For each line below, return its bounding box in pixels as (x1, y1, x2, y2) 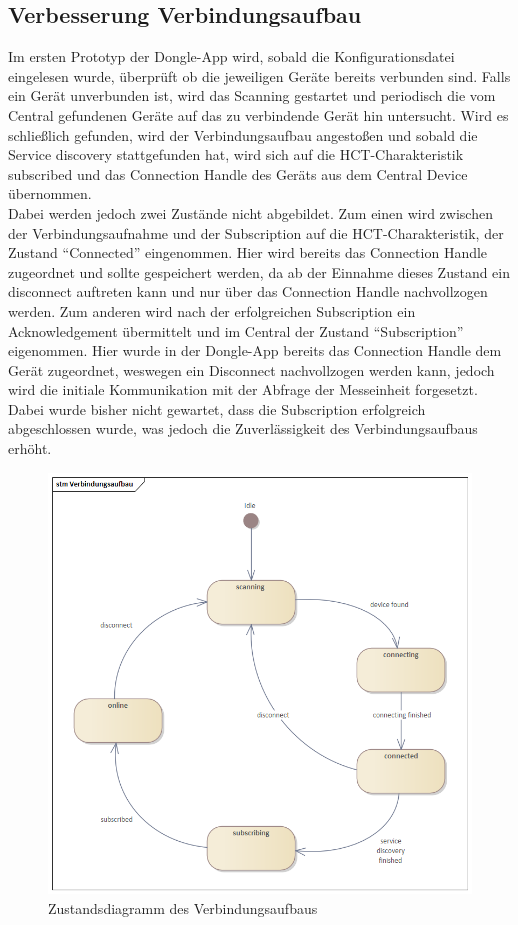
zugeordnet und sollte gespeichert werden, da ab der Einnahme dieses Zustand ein (8, 261, 511, 282)
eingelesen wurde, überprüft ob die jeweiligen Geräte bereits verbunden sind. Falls (8, 65, 511, 86)
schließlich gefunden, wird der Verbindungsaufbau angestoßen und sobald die (8, 124, 478, 145)
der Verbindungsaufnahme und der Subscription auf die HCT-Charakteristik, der (8, 222, 504, 243)
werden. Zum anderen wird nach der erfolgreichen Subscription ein (8, 300, 416, 321)
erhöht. (8, 438, 52, 459)
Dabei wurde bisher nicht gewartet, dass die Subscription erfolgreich (8, 398, 426, 419)
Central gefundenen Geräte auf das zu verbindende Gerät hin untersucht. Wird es (8, 104, 509, 125)
